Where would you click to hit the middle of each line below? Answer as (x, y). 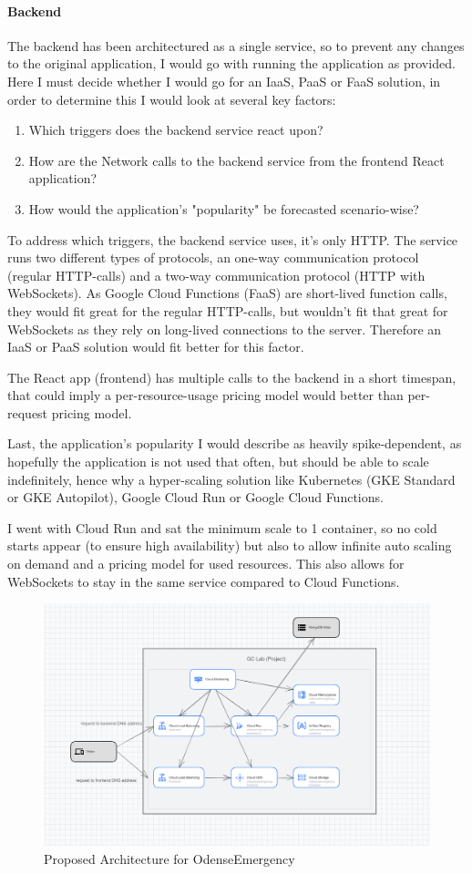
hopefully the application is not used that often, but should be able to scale (218, 462)
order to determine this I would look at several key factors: (172, 99)
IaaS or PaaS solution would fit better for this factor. (156, 347)
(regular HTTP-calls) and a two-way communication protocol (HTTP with (216, 275)
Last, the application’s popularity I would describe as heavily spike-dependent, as (235, 443)
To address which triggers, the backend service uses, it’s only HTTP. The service (233, 239)
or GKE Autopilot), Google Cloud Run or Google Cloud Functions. (195, 497)
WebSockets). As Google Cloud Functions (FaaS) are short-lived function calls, (227, 293)
